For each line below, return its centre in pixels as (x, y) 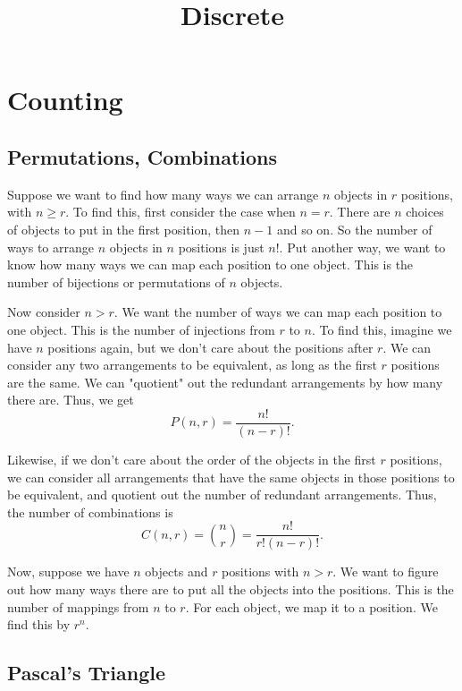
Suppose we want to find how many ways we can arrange (163, 194)
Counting (65, 100)
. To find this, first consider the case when (181, 212)
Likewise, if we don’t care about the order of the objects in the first (192, 459)
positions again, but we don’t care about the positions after (210, 347)
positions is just (221, 247)
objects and (176, 572)
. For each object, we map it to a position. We (311, 606)
